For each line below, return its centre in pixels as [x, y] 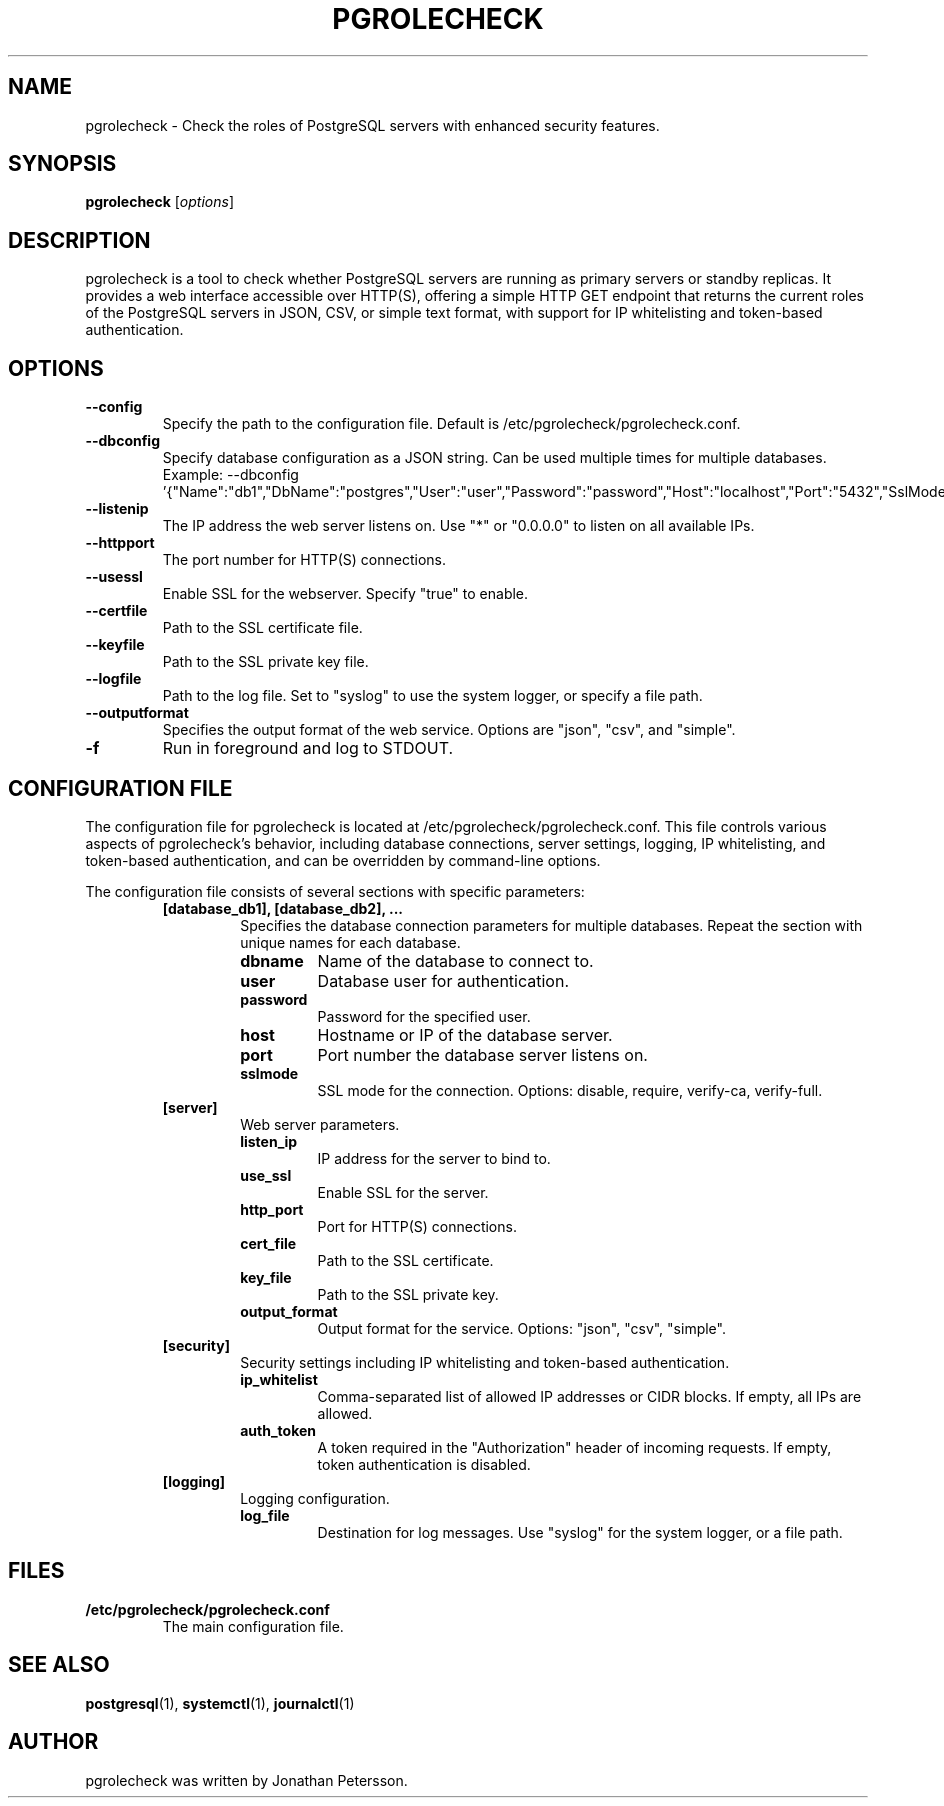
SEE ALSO [59, 1665]
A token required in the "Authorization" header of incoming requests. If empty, [574, 1447]
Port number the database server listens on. [482, 1054]
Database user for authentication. [443, 980]
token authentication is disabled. [424, 1464]
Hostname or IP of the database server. [465, 1034]
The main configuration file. [253, 1626]
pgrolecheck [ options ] [159, 202]
